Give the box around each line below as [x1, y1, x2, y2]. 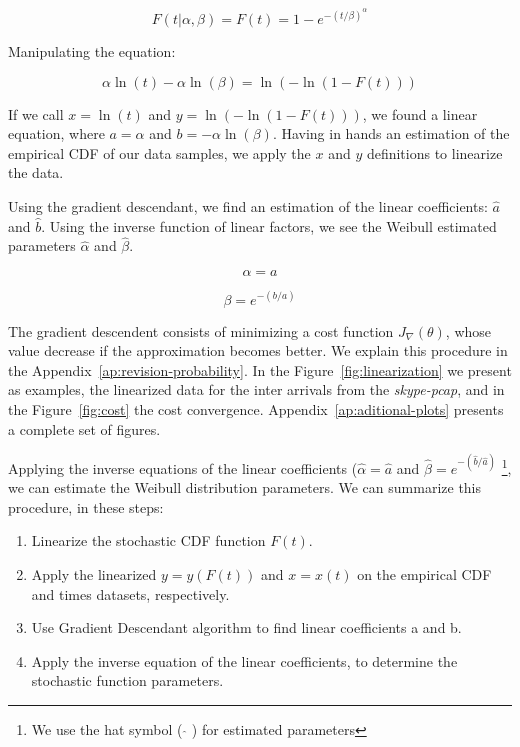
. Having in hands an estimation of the [272, 123, 510, 144]
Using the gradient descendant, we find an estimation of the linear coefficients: [8, 196, 488, 217]
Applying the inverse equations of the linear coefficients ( [8, 457, 358, 478]
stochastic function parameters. [31, 670, 224, 691]
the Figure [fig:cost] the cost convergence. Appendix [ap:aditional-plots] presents [8, 398, 504, 419]
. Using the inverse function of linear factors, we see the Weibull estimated [41, 215, 497, 236]
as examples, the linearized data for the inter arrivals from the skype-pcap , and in [8, 379, 505, 400]
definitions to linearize [366, 142, 503, 163]
